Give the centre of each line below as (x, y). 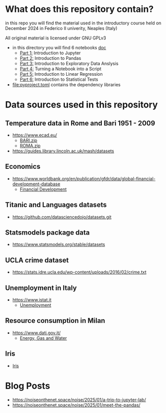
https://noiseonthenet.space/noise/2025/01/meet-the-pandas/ (76, 405)
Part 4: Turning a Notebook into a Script (61, 69)
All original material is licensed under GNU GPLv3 (56, 38)
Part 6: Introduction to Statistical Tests (59, 79)
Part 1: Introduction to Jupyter (50, 53)
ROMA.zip (30, 145)
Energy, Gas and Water (43, 338)
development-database (36, 184)
